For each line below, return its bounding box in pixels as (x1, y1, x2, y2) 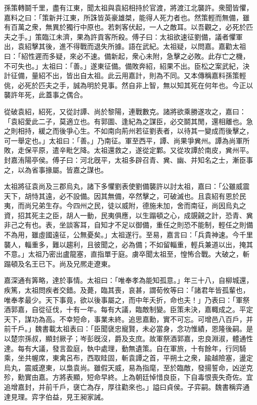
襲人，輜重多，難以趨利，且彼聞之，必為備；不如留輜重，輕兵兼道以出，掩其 (4, 239, 253, 249)
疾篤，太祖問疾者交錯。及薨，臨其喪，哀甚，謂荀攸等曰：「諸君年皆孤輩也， (4, 285, 250, 295)
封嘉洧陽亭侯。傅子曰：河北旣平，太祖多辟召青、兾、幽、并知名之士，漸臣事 (4, 154, 253, 165)
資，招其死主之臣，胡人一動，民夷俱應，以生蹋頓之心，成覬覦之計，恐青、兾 (4, 210, 253, 220)
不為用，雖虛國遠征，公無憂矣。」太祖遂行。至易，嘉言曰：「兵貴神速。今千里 (4, 229, 253, 240)
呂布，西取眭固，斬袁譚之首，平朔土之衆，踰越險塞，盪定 (66, 353, 253, 363)
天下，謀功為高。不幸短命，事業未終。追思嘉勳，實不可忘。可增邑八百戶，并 (4, 314, 253, 324)
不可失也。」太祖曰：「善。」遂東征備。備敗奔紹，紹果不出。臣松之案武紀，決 (4, 60, 250, 71)
